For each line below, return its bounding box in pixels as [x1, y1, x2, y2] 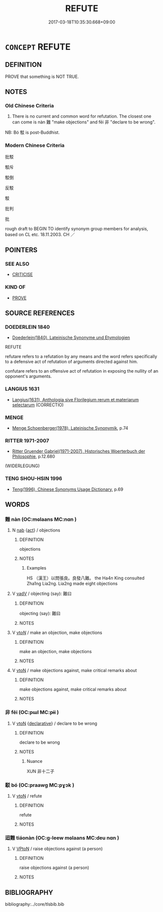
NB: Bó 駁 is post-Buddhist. [5, 130, 60, 136]
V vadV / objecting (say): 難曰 [12, 591, 72, 596]
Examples [26, 565, 47, 571]
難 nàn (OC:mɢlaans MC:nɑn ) [5, 515, 77, 522]
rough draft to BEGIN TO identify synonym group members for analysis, [5, 225, 148, 232]
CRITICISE [12, 272, 33, 278]
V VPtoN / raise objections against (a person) [12, 846, 103, 852]
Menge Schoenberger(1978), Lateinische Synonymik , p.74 [12, 425, 128, 431]
